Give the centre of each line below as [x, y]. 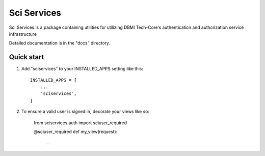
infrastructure [23, 34]
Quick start [26, 57]
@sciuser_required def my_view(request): [76, 132]
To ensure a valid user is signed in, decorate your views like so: [85, 111]
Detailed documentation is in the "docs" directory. [60, 43]
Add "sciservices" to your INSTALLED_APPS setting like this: [82, 69]
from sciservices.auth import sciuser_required [80, 123]
